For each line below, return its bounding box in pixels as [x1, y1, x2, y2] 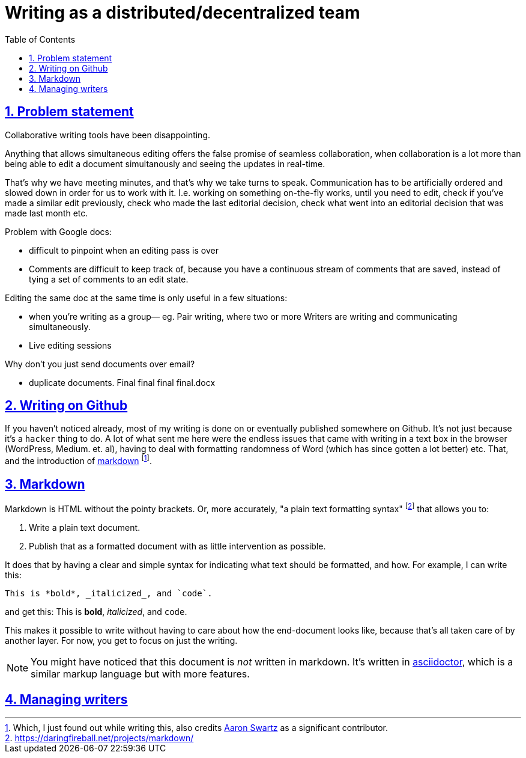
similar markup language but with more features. [31, 667, 250, 680]
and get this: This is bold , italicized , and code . [5, 606, 187, 617]
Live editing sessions [29, 340, 112, 350]
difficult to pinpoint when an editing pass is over [29, 245, 219, 255]
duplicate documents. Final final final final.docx [29, 377, 216, 388]
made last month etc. [5, 207, 88, 218]
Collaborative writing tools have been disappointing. [5, 129, 211, 140]
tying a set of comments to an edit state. [29, 274, 189, 284]
